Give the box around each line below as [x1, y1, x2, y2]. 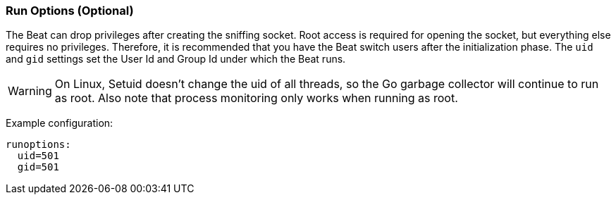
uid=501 [17, 150, 59, 162]
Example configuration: [6, 117, 113, 130]
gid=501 [17, 161, 59, 173]
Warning [8, 84, 52, 99]
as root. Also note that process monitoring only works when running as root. [54, 91, 458, 106]
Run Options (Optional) [6, 4, 134, 18]
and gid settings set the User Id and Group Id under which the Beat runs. [6, 53, 346, 65]
